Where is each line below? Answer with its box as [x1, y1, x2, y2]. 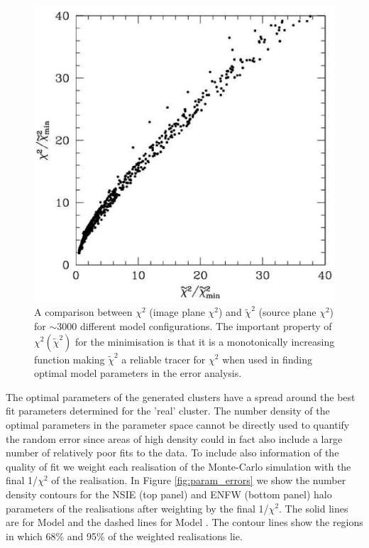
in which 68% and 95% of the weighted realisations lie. [6, 528, 243, 543]
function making [34, 351, 105, 366]
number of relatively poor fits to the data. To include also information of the [6, 445, 339, 460]
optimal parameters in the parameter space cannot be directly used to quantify [6, 417, 350, 432]
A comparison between [34, 305, 133, 319]
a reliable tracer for [121, 351, 206, 366]
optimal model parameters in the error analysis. [34, 366, 242, 380]
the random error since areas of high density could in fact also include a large [6, 431, 343, 446]
